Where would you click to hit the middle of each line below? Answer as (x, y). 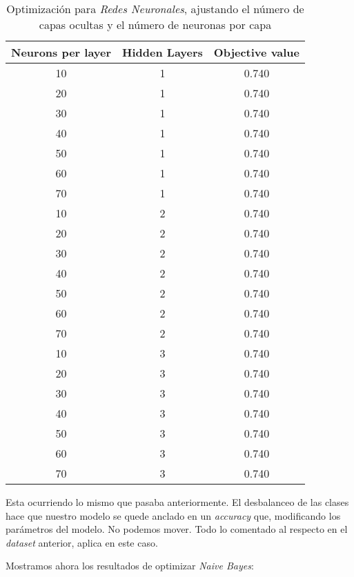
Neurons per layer (61, 52)
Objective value (257, 52)
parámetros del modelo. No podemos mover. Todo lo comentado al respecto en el (177, 529)
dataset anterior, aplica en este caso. (82, 542)
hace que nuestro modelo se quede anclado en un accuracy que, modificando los (173, 515)
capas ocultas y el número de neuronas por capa (155, 25)
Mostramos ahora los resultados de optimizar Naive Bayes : (130, 566)
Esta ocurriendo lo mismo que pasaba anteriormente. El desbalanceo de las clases (177, 502)
